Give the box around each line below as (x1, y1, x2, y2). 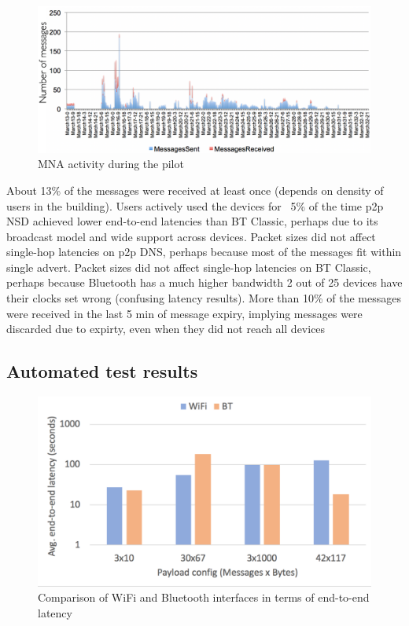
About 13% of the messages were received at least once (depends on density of (6, 181, 384, 198)
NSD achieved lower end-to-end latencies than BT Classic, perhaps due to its (6, 213, 378, 229)
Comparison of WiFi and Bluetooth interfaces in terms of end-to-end (38, 589, 370, 606)
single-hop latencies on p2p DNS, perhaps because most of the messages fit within (6, 243, 402, 260)
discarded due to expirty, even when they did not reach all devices (6, 320, 326, 337)
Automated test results (6, 359, 198, 383)
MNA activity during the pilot (38, 156, 184, 172)
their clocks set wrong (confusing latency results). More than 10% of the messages (6, 290, 401, 306)
